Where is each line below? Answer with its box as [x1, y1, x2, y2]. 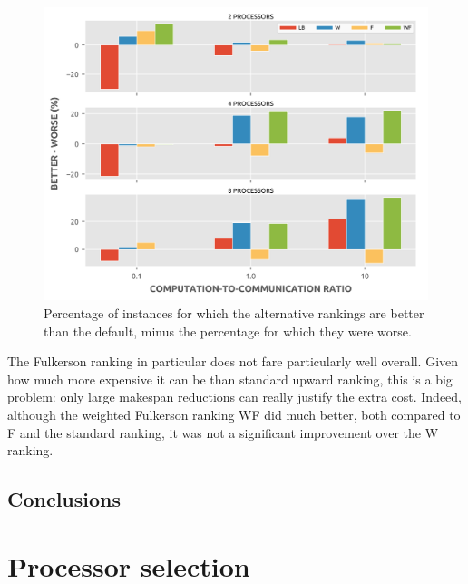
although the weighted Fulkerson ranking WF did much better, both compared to [7, 404, 461, 423]
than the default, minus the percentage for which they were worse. [44, 321, 412, 340]
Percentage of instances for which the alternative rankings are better [44, 303, 424, 322]
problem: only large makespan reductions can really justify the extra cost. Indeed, [7, 387, 463, 406]
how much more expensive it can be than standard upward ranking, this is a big [7, 369, 453, 388]
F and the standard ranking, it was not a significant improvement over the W [7, 423, 439, 442]
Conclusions [7, 485, 122, 513]
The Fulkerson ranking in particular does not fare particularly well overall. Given [7, 352, 459, 371]
